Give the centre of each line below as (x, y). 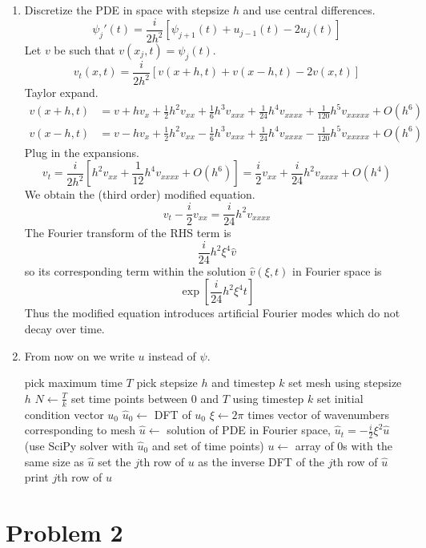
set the (115, 461)
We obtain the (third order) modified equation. (140, 194)
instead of (172, 355)
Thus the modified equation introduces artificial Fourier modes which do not (212, 313)
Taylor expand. (61, 93)
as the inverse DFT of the (261, 461)
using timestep (268, 398)
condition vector (64, 414)
